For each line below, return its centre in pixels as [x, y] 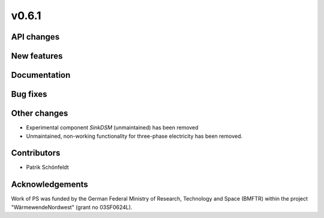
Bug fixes [29, 94]
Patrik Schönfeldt [47, 167]
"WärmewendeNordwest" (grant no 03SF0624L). [72, 207]
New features [37, 56]
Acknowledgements [49, 185]
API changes [35, 37]
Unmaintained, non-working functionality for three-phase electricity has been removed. [134, 136]
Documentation [41, 75]
